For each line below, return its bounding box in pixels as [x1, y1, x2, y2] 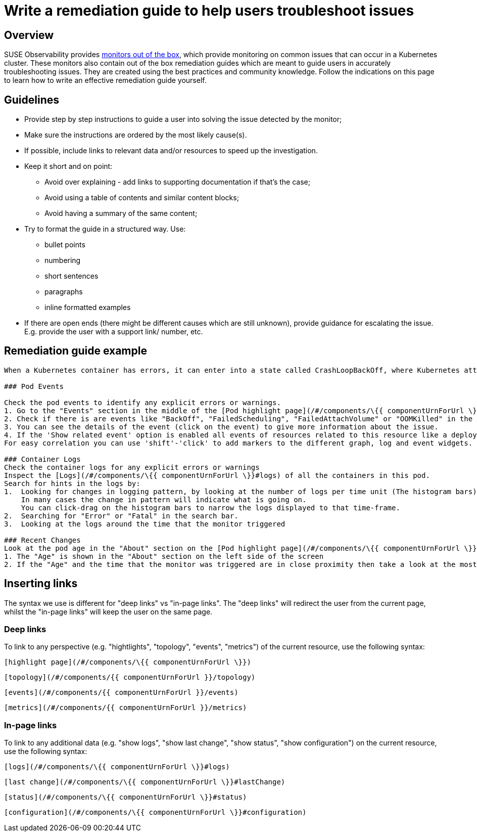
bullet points [44, 240, 85, 249]
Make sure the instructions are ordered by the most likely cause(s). [24, 130, 247, 140]
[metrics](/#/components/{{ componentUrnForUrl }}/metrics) [4, 703, 247, 712]
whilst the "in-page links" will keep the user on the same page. [4, 607, 213, 616]
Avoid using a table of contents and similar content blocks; [44, 193, 239, 202]
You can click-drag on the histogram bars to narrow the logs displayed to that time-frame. [21, 503, 400, 512]
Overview [4, 28, 54, 41]
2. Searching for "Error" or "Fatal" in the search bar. [4, 511, 239, 520]
